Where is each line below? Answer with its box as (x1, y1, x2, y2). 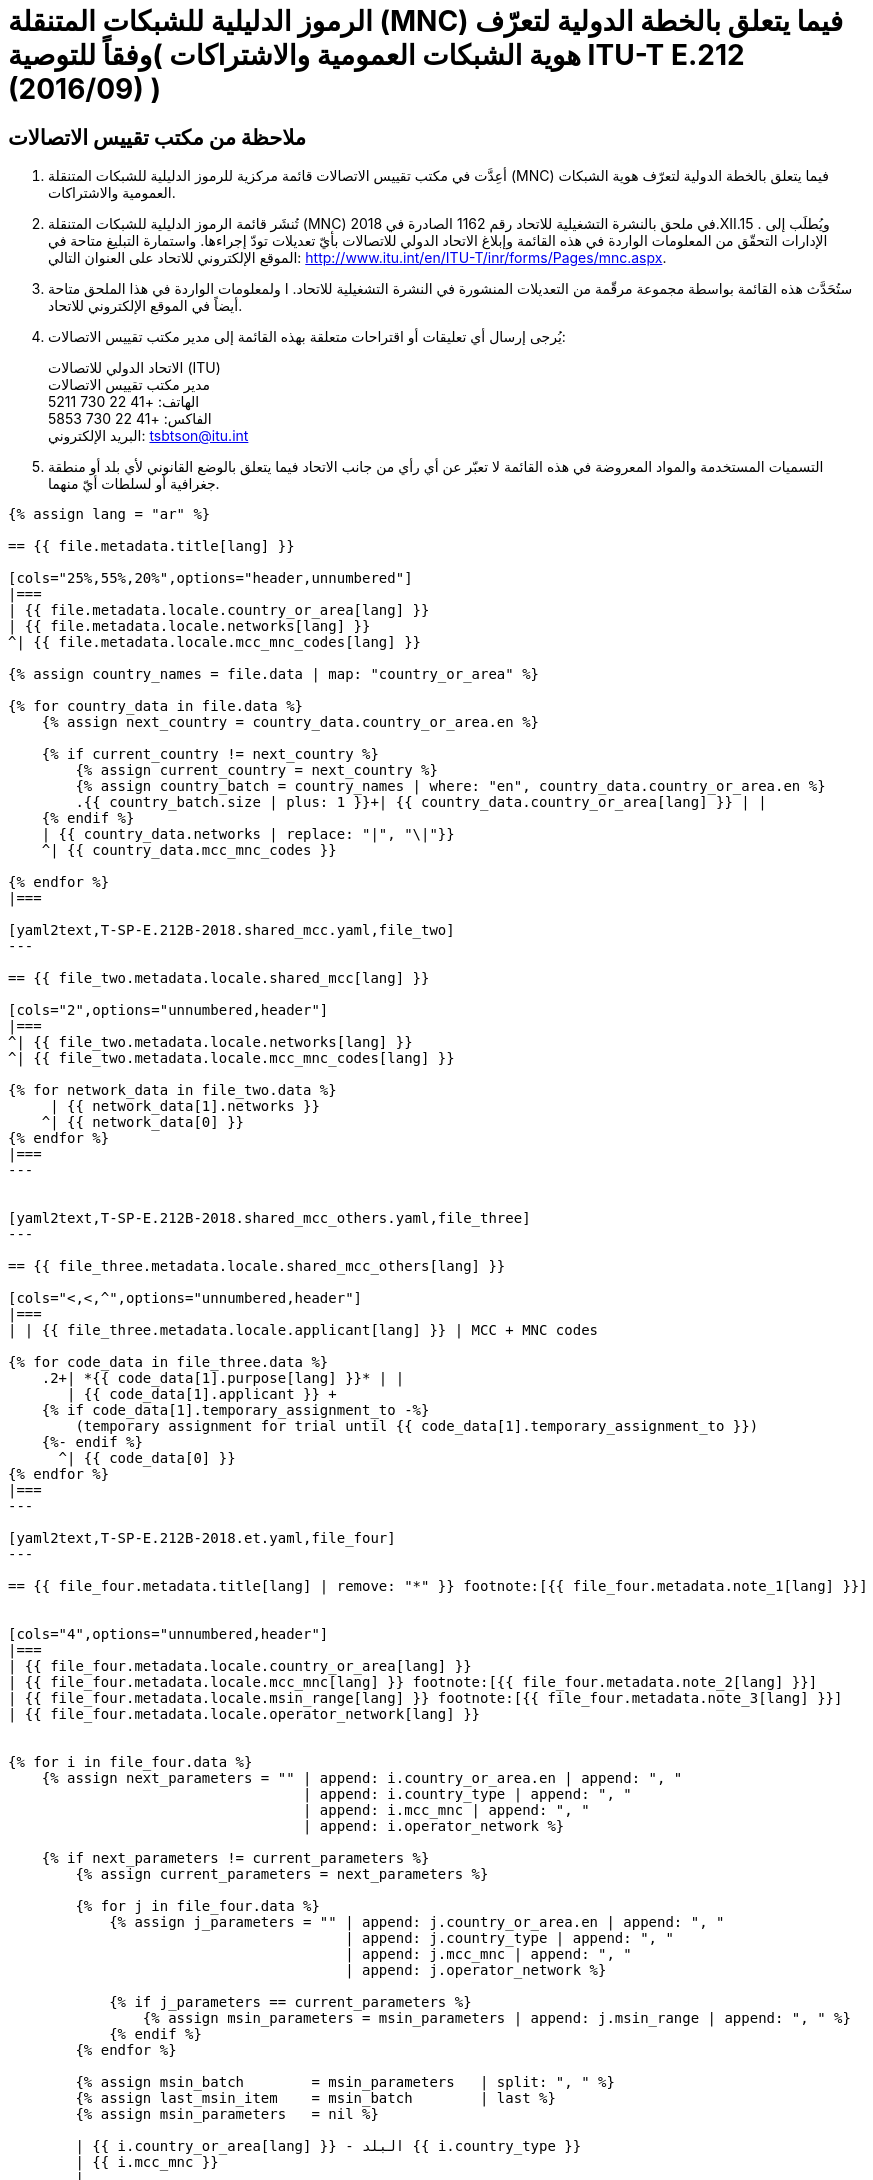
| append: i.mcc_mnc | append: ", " (303, 1802, 590, 1819)
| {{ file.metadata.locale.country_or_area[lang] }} (8, 602, 430, 619)
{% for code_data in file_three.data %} (8, 1354, 329, 1371)
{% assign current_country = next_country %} (75, 762, 438, 779)
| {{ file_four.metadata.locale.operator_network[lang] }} (8, 1706, 481, 1723)
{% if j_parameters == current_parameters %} (109, 1994, 472, 2011)
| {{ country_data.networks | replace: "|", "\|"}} (41, 826, 455, 843)
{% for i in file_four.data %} (8, 1754, 253, 1771)
